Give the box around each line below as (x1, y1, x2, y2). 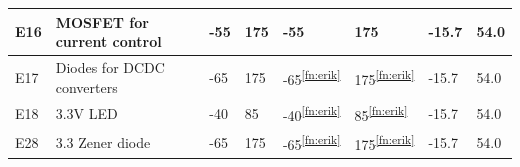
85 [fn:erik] (354, 102, 408, 126)
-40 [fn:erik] (282, 102, 341, 126)
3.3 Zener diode (55, 131, 151, 152)
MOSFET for (55, 11, 149, 32)
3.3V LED (55, 103, 118, 124)
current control (55, 31, 162, 52)
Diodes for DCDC (55, 56, 165, 77)
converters (55, 76, 118, 97)
